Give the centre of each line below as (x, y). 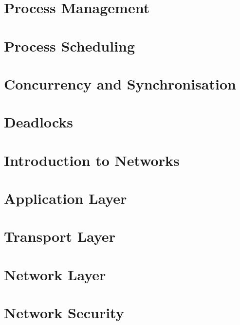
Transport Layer (60, 236)
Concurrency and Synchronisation (120, 83)
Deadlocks (39, 122)
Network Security (64, 313)
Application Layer (65, 198)
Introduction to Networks (92, 160)
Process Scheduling (70, 45)
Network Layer (55, 274)
